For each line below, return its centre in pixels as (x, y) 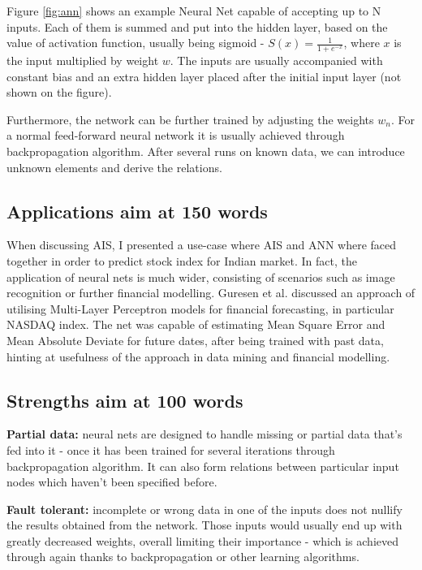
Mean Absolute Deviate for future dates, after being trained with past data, (195, 340)
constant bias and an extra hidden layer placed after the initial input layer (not (204, 76)
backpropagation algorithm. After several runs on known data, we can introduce (206, 151)
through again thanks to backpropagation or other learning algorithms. (183, 557)
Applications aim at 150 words (137, 211)
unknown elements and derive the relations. (114, 167)
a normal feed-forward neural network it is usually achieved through (176, 135)
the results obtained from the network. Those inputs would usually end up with (205, 525)
